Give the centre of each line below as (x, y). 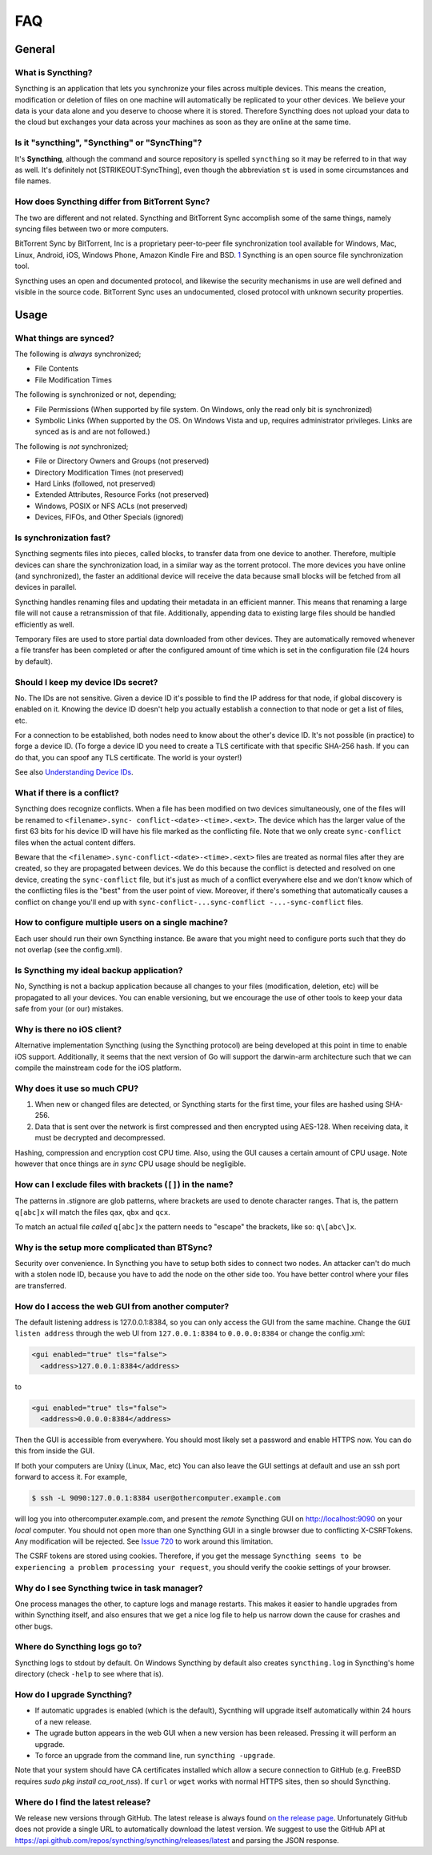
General (35, 49)
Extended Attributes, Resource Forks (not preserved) (122, 495)
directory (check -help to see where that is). (89, 1674)
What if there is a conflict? (67, 793)
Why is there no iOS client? (68, 1029)
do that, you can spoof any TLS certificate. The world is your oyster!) (128, 757)
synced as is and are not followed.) (93, 431)
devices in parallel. (46, 587)
